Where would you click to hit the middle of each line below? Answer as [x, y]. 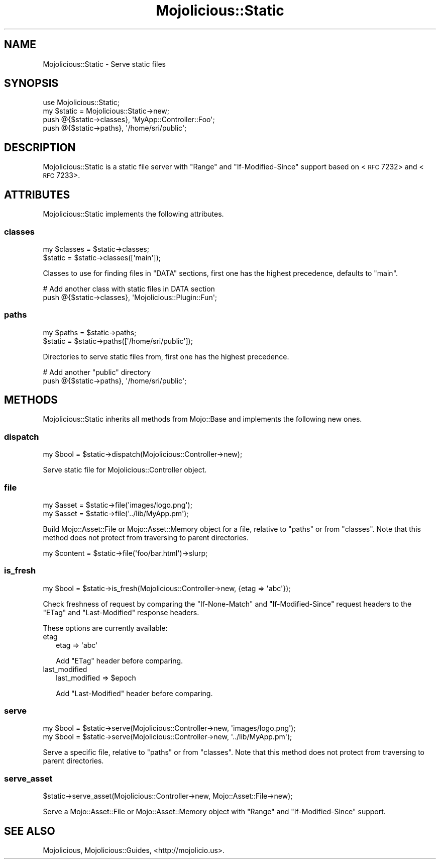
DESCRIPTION [40, 147]
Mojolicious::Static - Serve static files [104, 64]
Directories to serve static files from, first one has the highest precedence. [166, 356]
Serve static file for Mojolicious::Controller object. [125, 470]
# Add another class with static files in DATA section [129, 289]
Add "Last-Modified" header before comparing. [134, 693]
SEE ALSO [30, 831]
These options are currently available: [105, 628]
